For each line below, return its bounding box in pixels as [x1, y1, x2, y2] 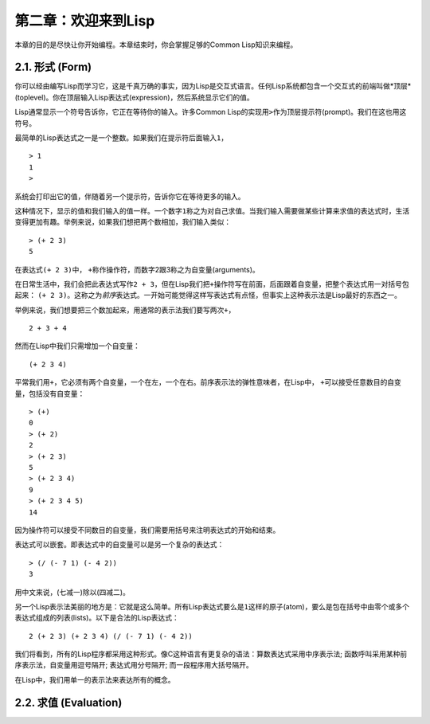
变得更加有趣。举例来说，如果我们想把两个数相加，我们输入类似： [14, 217, 231, 227]
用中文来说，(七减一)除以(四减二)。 [14, 587, 131, 597]
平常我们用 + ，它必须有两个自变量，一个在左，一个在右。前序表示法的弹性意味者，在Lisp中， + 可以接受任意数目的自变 [14, 378, 402, 387]
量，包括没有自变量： [14, 389, 85, 398]
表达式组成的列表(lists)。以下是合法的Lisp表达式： [14, 613, 179, 623]
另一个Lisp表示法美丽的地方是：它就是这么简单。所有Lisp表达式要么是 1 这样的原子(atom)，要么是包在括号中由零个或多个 [14, 601, 410, 611]
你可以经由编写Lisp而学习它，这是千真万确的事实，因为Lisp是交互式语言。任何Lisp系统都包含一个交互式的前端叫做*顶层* [14, 81, 412, 91]
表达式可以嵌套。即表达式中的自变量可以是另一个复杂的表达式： [14, 540, 225, 550]
